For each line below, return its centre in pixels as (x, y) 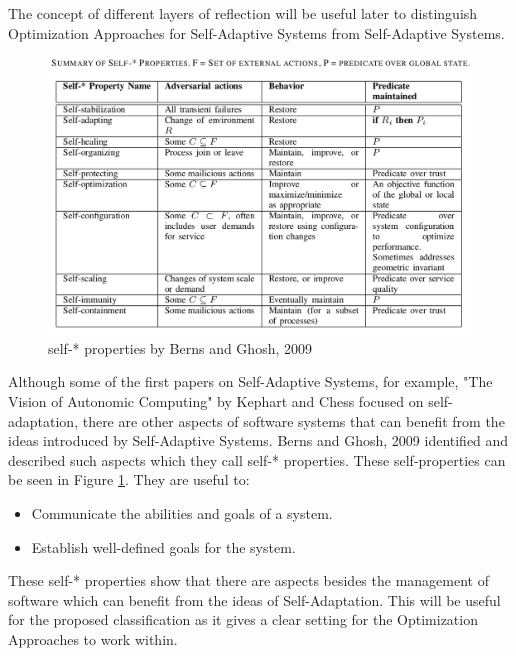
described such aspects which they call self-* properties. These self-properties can (257, 459)
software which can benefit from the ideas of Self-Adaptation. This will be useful (254, 599)
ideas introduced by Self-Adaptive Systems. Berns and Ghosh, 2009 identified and (258, 440)
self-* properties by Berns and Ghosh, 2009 (180, 347)
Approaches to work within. (93, 638)
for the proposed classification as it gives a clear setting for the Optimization (243, 619)
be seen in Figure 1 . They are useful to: (129, 479)
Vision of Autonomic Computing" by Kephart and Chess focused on (216, 400)
